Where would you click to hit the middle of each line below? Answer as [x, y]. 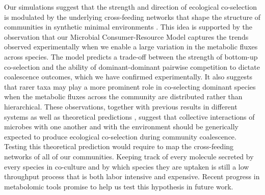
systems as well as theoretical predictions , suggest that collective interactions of [129, 116]
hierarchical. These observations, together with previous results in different [121, 106]
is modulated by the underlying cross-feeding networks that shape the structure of [132, 17]
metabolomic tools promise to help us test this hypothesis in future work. [119, 186]
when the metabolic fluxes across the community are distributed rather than [123, 96]
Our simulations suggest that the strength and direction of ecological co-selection [131, 7]
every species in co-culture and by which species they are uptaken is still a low [127, 166]
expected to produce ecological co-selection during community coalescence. [120, 136]
